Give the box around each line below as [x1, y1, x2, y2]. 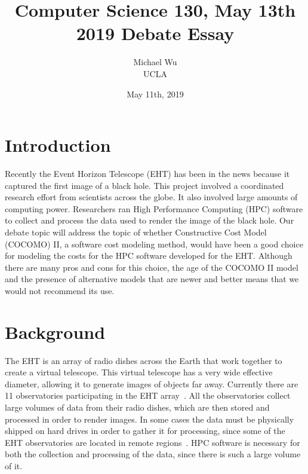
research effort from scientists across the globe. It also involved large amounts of [5, 191, 298, 203]
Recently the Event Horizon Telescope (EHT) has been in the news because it [5, 167, 290, 180]
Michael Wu [133, 56, 177, 68]
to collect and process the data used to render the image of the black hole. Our [5, 214, 294, 227]
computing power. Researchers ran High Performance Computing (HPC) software [5, 202, 303, 215]
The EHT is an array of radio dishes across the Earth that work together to [5, 354, 282, 366]
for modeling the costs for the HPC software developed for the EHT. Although [5, 249, 292, 262]
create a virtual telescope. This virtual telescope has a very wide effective [5, 366, 273, 378]
